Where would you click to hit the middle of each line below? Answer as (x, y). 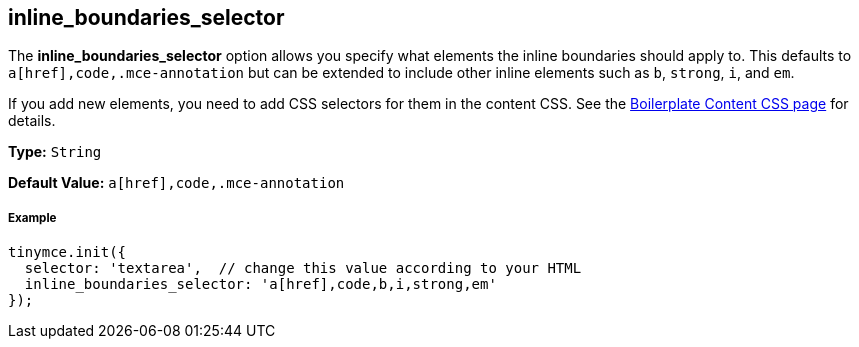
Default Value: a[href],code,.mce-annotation (176, 183)
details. (32, 121)
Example (32, 217)
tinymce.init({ (67, 252)
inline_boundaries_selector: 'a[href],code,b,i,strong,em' (260, 284)
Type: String (55, 152)
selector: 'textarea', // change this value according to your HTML (303, 268)
